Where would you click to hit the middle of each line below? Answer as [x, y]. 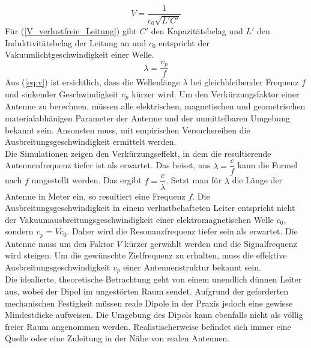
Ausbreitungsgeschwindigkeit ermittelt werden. [91, 142]
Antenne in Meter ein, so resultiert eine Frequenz [95, 196]
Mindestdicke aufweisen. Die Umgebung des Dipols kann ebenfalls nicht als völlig [154, 315]
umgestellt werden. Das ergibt [86, 180]
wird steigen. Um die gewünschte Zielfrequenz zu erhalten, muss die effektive [146, 255]
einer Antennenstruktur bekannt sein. [192, 267]
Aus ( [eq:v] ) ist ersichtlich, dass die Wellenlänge [92, 82]
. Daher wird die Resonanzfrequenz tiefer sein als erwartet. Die [182, 231]
